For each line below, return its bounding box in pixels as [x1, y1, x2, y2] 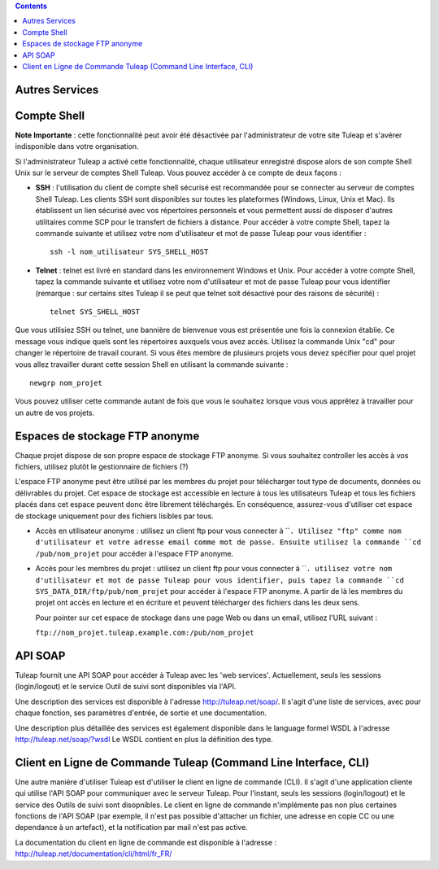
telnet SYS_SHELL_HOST [50, 307, 141, 317]
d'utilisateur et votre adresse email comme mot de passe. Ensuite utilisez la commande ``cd [35, 538, 422, 547]
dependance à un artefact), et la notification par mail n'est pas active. [15, 823, 248, 832]
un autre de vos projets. [15, 408, 95, 417]
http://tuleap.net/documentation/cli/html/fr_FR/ [15, 849, 172, 858]
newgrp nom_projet [29, 378, 103, 387]
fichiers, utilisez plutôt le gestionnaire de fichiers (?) [15, 461, 189, 471]
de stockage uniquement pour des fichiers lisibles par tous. [15, 511, 215, 521]
